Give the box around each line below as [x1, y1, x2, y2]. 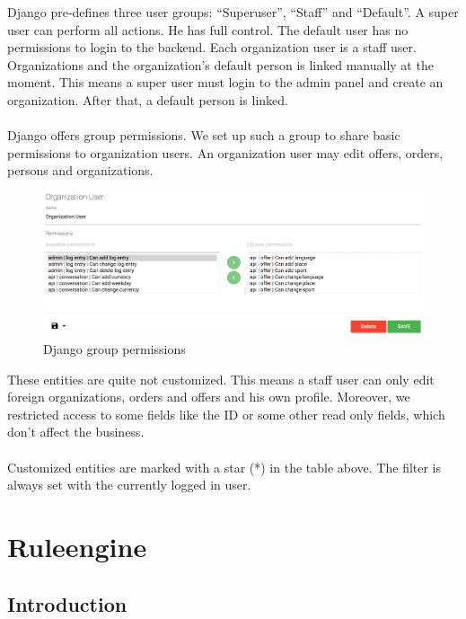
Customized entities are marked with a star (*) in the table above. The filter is [7, 457, 442, 476]
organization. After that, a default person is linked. [7, 90, 288, 109]
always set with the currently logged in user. [7, 475, 251, 494]
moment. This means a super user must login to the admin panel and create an [7, 73, 444, 92]
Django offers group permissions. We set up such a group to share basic [7, 126, 400, 145]
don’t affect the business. [7, 422, 145, 441]
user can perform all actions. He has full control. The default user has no [7, 20, 409, 39]
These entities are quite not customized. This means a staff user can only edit [7, 369, 435, 388]
